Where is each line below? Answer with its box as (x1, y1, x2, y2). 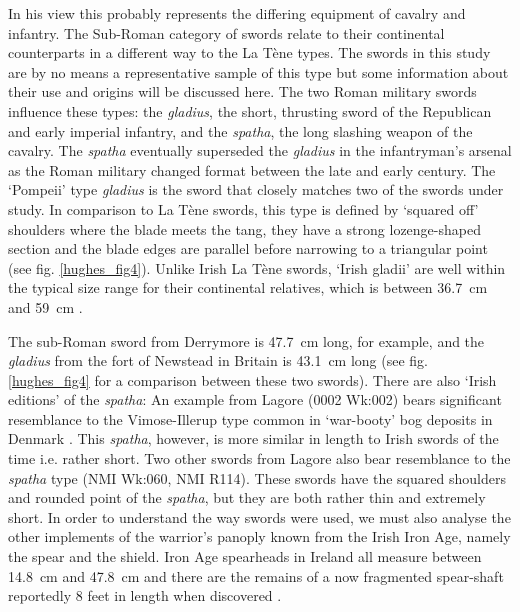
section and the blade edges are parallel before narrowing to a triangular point (8, 238, 488, 259)
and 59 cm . (8, 296, 83, 317)
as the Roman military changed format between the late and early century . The (8, 159, 496, 180)
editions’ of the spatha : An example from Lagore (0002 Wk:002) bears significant (8, 389, 502, 410)
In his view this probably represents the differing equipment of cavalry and (8, 3, 466, 23)
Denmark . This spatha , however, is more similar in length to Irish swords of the (8, 428, 499, 449)
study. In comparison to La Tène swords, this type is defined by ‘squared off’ (8, 198, 479, 219)
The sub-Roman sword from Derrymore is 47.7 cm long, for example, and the (8, 330, 485, 351)
